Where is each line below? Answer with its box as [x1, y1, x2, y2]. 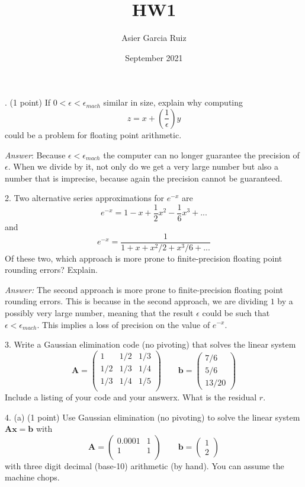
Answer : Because [5, 148, 66, 161]
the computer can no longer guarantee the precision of [103, 148, 300, 161]
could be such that [202, 306, 270, 319]
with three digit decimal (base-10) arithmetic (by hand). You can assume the [5, 459, 284, 472]
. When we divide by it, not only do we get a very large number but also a [8, 160, 279, 173]
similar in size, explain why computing [103, 96, 243, 109]
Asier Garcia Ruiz [121, 31, 187, 44]
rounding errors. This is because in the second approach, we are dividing [5, 295, 268, 307]
